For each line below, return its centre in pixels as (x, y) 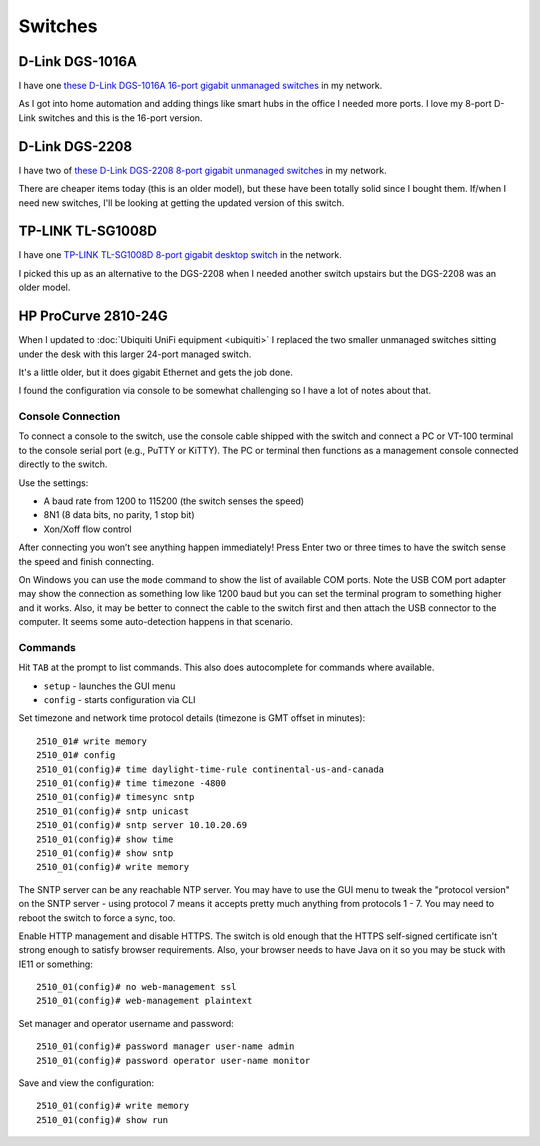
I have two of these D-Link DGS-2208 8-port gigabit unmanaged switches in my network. (202, 170)
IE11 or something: (56, 964)
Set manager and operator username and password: (126, 1023)
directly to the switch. (63, 464)
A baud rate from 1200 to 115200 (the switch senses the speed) (174, 501)
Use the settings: (53, 482)
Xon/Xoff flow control (87, 529)
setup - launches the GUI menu (109, 686)
